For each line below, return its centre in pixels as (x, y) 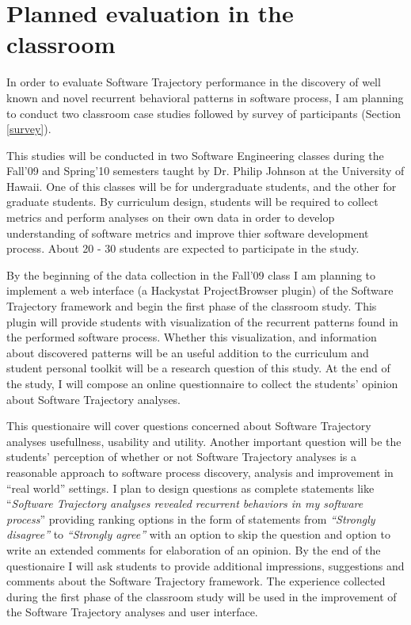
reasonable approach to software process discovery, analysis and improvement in (200, 472)
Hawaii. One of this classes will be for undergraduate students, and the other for (202, 186)
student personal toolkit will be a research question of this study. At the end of (198, 368)
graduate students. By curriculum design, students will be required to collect (192, 202)
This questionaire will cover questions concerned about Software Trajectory (189, 426)
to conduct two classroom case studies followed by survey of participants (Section (204, 113)
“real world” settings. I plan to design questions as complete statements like (190, 488)
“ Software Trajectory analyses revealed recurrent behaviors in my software (185, 503)
